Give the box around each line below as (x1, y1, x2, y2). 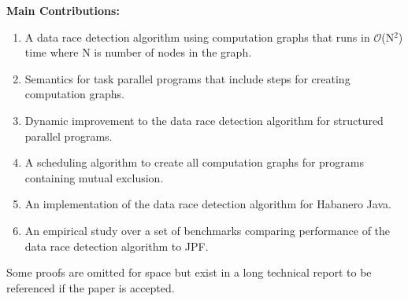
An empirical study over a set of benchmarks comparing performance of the (24, 222, 391, 238)
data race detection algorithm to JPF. (24, 237, 209, 254)
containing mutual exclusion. (24, 169, 164, 185)
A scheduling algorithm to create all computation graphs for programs (24, 154, 365, 171)
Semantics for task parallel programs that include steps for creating (24, 70, 351, 86)
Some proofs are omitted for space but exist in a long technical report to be (6, 264, 372, 281)
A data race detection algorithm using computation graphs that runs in (24, 28, 370, 45)
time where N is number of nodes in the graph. (24, 44, 252, 61)
